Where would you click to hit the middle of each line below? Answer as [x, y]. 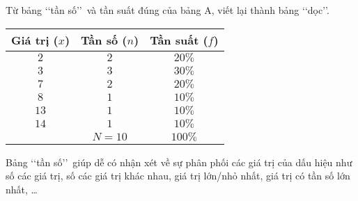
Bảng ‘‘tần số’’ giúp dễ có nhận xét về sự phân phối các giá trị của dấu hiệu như [179, 162]
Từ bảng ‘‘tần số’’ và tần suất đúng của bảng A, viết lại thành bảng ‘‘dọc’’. [168, 10]
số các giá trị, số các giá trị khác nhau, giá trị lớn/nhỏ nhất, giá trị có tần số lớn [178, 176]
